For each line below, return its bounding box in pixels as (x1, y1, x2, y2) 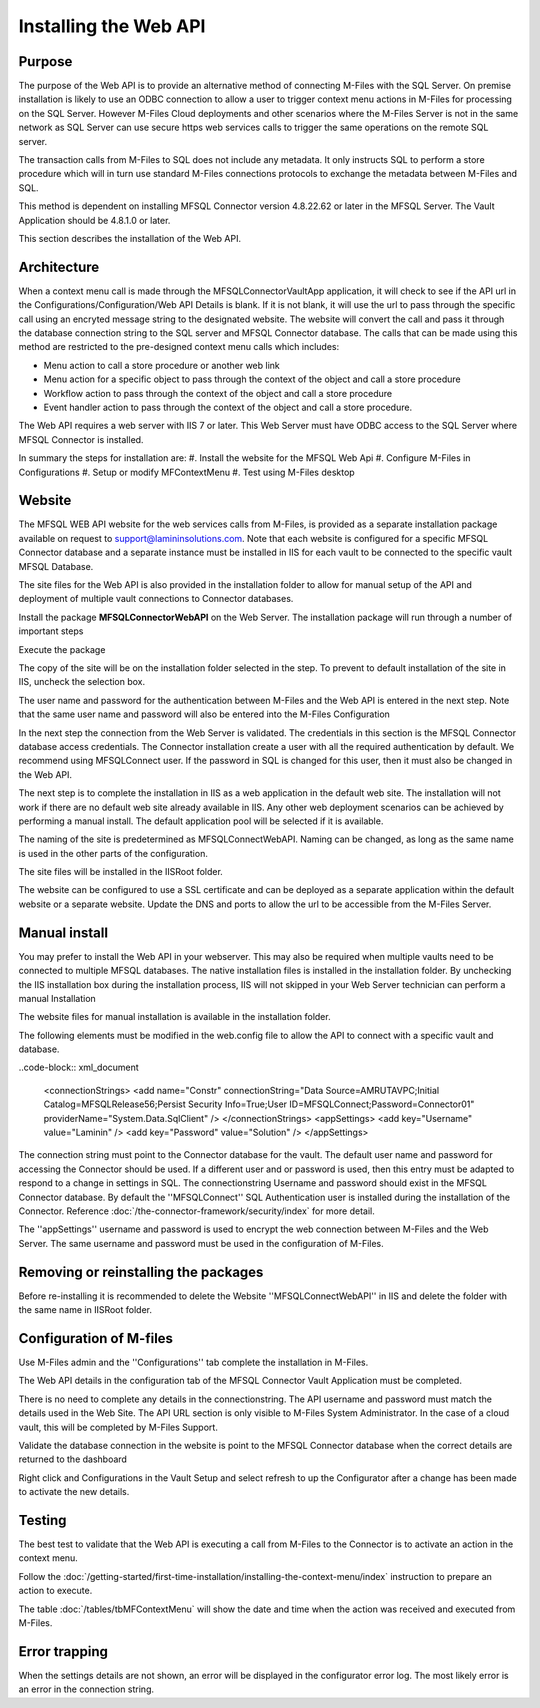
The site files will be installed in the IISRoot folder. (18, 866, 224, 878)
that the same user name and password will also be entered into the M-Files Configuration (18, 708, 390, 720)
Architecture (18, 258, 100, 275)
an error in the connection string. (18, 1683, 155, 1695)
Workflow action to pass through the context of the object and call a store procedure (43, 387, 393, 399)
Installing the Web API (18, 15, 206, 37)
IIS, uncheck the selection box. (18, 676, 146, 688)
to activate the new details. (18, 1486, 130, 1498)
